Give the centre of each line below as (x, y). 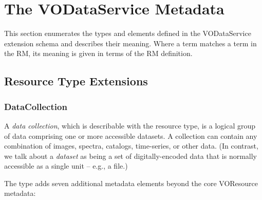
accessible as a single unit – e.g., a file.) (66, 166)
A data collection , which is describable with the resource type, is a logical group (130, 125)
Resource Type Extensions (76, 81)
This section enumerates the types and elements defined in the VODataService (128, 33)
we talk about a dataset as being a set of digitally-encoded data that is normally (130, 156)
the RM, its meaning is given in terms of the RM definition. (98, 53)
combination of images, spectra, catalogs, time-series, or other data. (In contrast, (131, 146)
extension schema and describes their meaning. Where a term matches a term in (130, 43)
